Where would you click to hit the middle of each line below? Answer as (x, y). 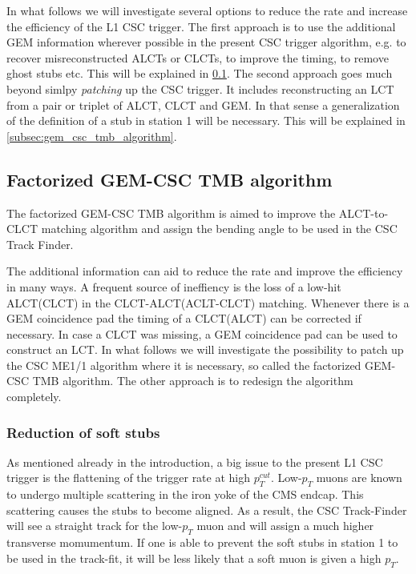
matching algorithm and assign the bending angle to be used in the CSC (219, 229)
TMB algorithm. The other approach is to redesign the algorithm (193, 381)
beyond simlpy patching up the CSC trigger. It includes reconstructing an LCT (200, 88)
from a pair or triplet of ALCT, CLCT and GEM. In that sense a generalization (203, 104)
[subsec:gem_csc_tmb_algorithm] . (92, 136)
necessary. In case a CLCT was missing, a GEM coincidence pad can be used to (202, 333)
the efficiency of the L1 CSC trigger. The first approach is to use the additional (201, 26)
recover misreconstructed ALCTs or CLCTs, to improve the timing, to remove (198, 57)
